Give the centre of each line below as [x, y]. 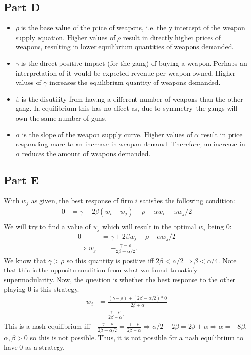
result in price [222, 134]
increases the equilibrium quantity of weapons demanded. [135, 82]
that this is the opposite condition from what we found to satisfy [101, 270]
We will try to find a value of [47, 226]
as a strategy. [45, 347]
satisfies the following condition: [188, 200]
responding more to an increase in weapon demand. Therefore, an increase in [130, 144]
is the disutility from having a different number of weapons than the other [132, 98]
